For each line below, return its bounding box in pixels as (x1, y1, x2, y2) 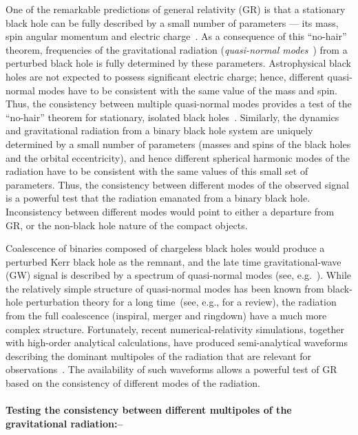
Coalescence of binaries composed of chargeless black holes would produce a (6, 241, 325, 255)
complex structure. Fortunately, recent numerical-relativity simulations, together (6, 321, 344, 336)
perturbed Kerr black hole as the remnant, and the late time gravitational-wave (6, 254, 341, 268)
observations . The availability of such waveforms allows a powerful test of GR (6, 362, 337, 376)
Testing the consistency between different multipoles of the (6, 403, 292, 417)
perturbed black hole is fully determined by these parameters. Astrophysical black (6, 56, 351, 70)
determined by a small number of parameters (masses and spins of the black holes (6, 136, 351, 151)
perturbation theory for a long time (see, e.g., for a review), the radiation (25, 295, 337, 309)
